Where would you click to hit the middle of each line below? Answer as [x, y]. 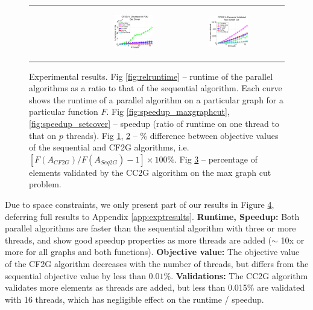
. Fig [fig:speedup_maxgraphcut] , [168, 111]
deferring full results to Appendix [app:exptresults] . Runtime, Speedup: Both [152, 216]
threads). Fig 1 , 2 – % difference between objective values [172, 135]
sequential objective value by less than [75, 275]
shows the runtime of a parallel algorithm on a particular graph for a [156, 99]
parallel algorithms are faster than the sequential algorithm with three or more [150, 228]
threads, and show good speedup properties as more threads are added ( [138, 240]
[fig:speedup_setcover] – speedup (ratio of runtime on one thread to [154, 124]
